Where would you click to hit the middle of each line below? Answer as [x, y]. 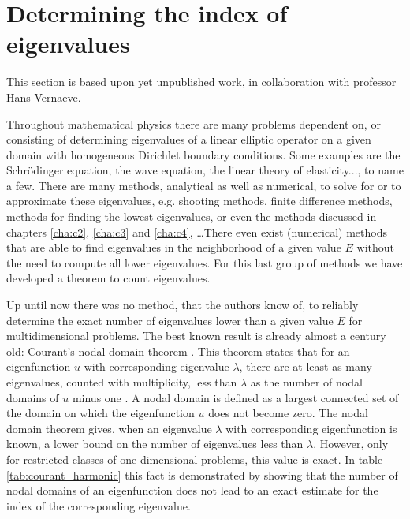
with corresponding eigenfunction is [311, 428]
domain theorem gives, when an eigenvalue [109, 428]
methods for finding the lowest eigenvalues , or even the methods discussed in [192, 217]
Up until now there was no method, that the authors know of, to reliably [183, 305]
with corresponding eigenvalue [157, 366]
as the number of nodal [306, 382]
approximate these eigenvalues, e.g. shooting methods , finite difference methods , [199, 201]
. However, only [351, 444]
